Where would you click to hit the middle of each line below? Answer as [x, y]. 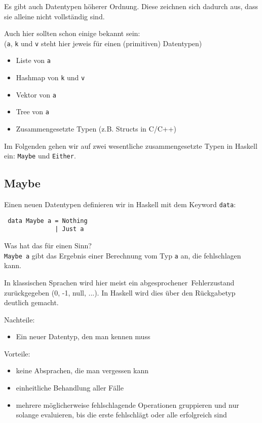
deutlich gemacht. [31, 302]
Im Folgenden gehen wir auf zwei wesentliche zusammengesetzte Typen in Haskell [131, 145]
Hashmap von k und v [50, 77]
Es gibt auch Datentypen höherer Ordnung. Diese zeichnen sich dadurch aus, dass [131, 6]
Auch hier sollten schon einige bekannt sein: [72, 33]
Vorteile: [17, 353]
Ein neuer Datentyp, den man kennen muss [83, 336]
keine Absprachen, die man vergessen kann [82, 370]
